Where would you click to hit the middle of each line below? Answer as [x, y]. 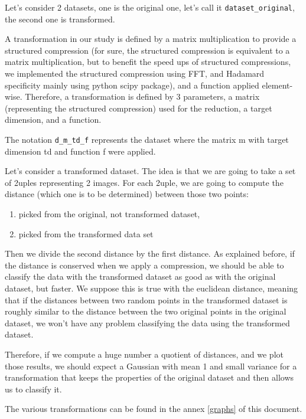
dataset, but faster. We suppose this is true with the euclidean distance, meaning [152, 288]
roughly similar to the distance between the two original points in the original [146, 311]
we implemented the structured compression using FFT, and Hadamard [135, 73]
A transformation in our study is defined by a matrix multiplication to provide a [151, 39]
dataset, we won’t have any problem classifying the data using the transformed [147, 323]
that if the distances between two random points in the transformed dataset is [146, 299]
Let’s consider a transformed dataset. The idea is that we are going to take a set [150, 171]
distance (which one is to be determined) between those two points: [127, 194]
